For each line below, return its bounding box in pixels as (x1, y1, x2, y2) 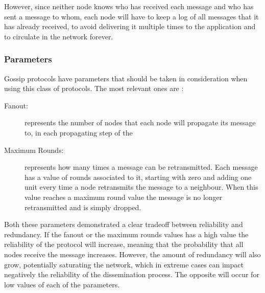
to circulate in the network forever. (4, 31, 113, 41)
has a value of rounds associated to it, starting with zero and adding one (25, 171, 252, 182)
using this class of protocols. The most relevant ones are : (4, 83, 184, 94)
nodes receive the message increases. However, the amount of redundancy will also (4, 249, 261, 259)
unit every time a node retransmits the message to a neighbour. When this (25, 182, 258, 192)
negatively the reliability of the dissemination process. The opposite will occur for (4, 269, 259, 280)
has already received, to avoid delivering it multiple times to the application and (4, 21, 256, 32)
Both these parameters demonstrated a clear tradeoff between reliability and (4, 219, 243, 230)
